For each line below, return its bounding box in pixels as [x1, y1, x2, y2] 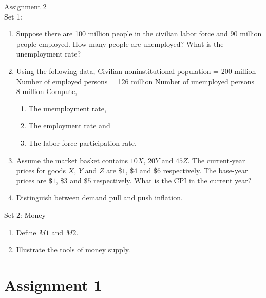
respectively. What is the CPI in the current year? [93, 175, 252, 185]
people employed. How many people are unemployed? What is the [16, 38, 224, 49]
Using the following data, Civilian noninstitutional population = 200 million [16, 65, 256, 76]
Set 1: [4, 11, 22, 22]
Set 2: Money [4, 209, 46, 220]
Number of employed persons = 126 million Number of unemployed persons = [16, 76, 262, 86]
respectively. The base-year [163, 165, 248, 176]
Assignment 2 [4, 1, 47, 11]
